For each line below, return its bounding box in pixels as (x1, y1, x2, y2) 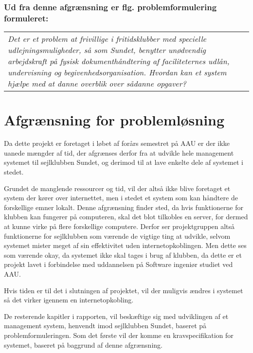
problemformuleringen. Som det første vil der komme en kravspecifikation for (4, 330, 234, 340)
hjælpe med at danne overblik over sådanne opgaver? (8, 78, 186, 89)
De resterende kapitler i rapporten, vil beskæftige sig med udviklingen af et (4, 311, 229, 321)
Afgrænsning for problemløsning (4, 110, 225, 130)
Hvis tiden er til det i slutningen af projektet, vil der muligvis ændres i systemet (4, 285, 243, 295)
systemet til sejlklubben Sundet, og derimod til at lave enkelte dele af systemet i (4, 157, 243, 167)
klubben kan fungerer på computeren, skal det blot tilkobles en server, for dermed (4, 212, 248, 222)
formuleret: (4, 12, 49, 24)
